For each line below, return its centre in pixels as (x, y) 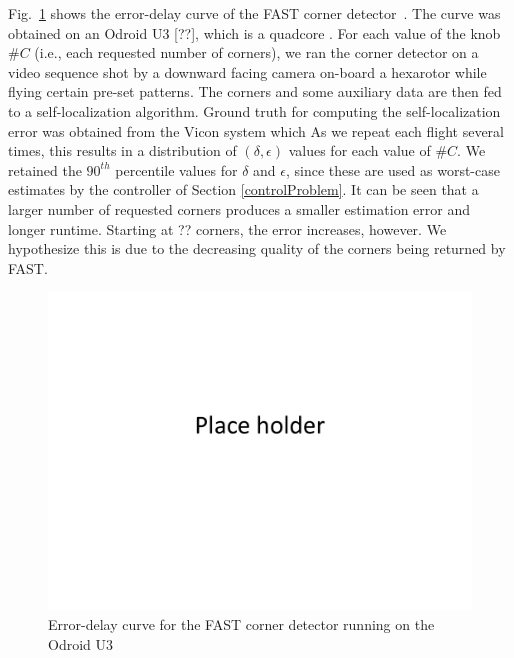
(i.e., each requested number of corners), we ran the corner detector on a (256, 52)
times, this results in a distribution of (122, 150)
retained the (45, 169)
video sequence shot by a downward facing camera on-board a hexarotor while (247, 71)
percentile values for (176, 169)
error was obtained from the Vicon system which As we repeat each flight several (256, 130)
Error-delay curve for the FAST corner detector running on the (241, 623)
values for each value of (359, 150)
